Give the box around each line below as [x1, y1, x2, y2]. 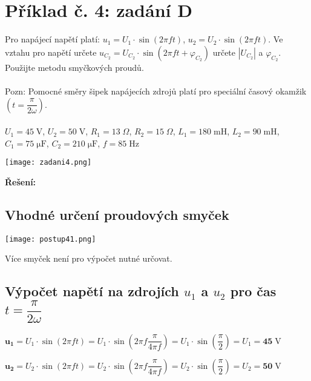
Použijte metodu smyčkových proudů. [5, 61, 144, 73]
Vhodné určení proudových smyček [5, 205, 229, 224]
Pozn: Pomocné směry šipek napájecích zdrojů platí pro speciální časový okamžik [5, 84, 307, 97]
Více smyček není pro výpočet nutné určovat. [5, 252, 172, 265]
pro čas [230, 282, 277, 300]
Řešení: [5, 175, 36, 188]
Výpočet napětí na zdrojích [5, 282, 179, 300]
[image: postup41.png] [5, 234, 96, 244]
